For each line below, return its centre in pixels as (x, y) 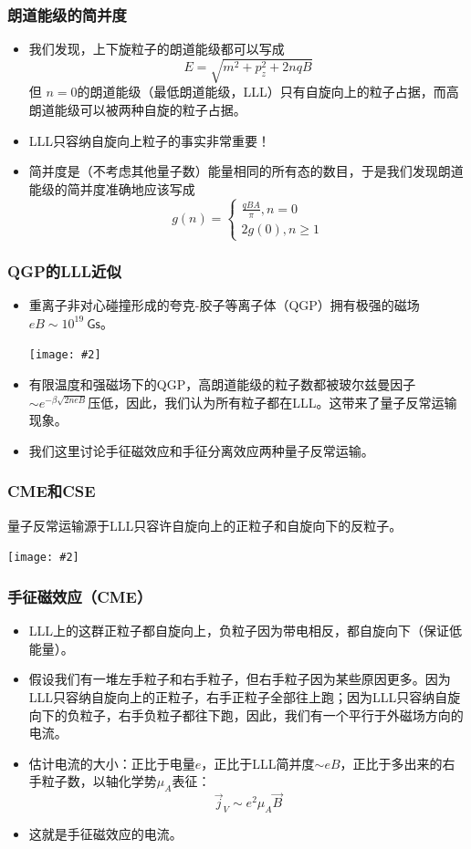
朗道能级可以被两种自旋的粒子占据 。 (137, 109)
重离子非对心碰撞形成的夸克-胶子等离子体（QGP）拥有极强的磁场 (224, 305)
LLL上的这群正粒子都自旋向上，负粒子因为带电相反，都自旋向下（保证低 (246, 631)
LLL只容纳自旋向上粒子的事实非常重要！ (150, 140)
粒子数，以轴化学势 (99, 781)
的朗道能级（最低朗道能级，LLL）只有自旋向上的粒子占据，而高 (268, 92)
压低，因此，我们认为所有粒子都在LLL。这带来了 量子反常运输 (272, 402)
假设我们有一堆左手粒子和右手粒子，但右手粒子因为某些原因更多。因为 (240, 679)
